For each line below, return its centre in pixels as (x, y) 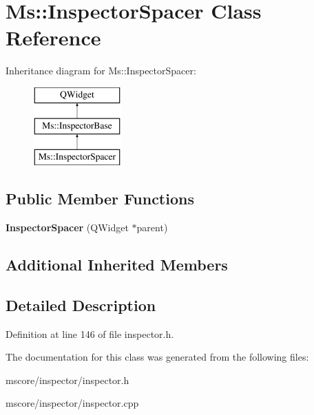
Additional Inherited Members (117, 265)
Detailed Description (81, 305)
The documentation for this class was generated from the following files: (157, 357)
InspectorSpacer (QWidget (67, 227)
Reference (53, 38)
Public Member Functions (100, 199)
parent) (152, 227)
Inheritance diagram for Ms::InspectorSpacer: (101, 71)
